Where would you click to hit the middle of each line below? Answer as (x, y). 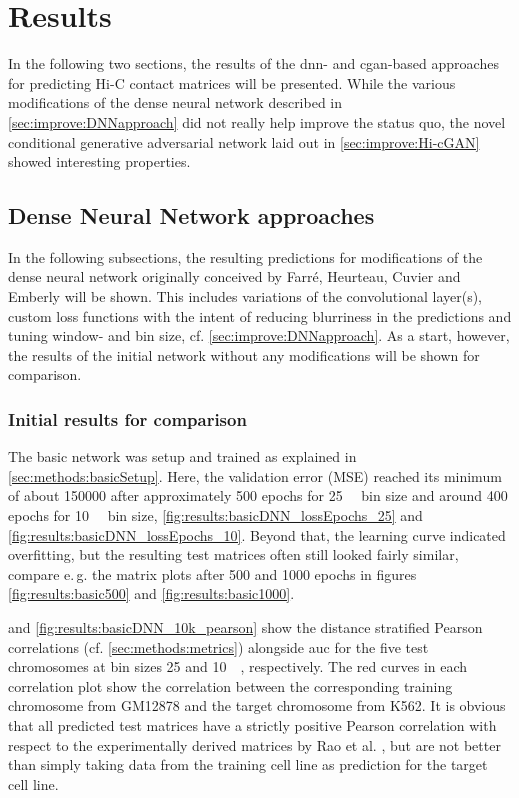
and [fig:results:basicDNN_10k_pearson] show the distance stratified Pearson (245, 627)
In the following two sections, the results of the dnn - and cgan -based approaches (253, 63)
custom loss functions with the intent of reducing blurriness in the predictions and (260, 315)
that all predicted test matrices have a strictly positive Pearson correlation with (252, 724)
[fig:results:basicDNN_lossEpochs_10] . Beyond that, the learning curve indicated (257, 534)
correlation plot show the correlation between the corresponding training (230, 685)
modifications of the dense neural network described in (175, 102)
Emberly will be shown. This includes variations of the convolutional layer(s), (245, 296)
